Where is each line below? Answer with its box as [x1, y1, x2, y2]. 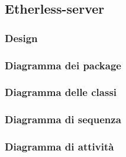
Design [5, 30, 38, 45]
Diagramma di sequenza [5, 112, 121, 127]
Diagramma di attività [5, 139, 114, 154]
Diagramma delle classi [5, 85, 117, 100]
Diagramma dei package [5, 57, 121, 72]
